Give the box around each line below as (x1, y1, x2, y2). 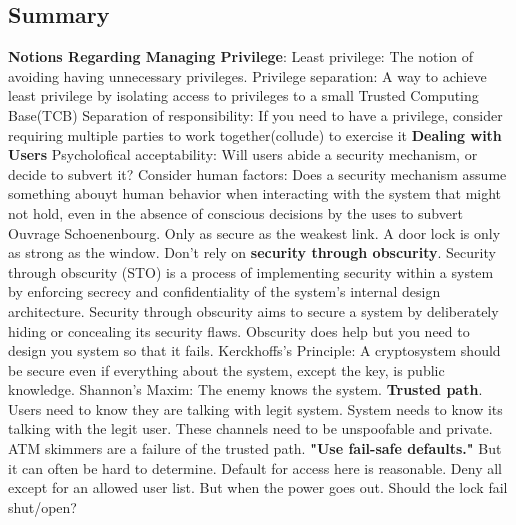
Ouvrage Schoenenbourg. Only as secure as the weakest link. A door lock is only (8, 222, 501, 243)
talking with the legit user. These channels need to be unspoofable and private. (8, 418, 493, 439)
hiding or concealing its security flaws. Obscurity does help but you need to (8, 320, 470, 341)
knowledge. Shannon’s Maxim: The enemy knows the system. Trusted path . (8, 379, 483, 400)
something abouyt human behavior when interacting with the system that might (8, 183, 502, 204)
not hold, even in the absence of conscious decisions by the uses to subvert (8, 202, 463, 223)
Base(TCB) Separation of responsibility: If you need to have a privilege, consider (8, 104, 503, 125)
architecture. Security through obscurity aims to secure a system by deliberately (8, 300, 499, 321)
